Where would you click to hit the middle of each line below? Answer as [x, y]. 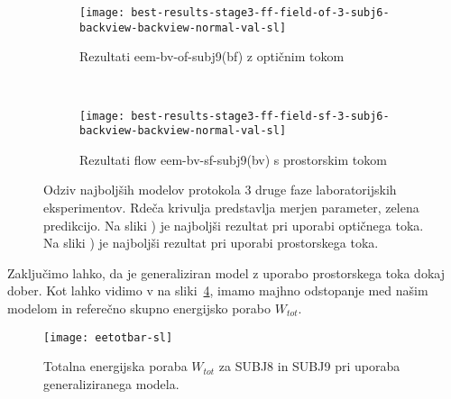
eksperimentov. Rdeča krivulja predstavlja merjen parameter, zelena [231, 207]
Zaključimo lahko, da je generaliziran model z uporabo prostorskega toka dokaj [226, 272]
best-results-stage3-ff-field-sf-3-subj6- [260, 116]
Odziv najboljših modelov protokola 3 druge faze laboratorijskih [220, 190]
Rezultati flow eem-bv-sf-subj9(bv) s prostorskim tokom [233, 159]
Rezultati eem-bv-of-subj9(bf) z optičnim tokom [212, 56]
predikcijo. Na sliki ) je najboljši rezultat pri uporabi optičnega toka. [234, 225]
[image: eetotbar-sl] [108, 337]
